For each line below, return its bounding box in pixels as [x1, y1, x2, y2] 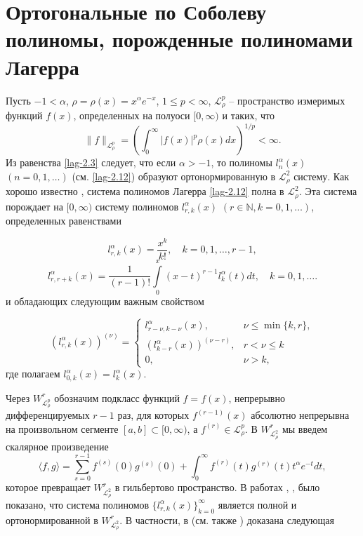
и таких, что [222, 107, 275, 122]
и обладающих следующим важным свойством [6, 293, 204, 308]
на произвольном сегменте [6, 421, 119, 436]
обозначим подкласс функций [54, 390, 180, 405]
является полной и [218, 497, 297, 511]
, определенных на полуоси [73, 107, 190, 122]
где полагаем [6, 366, 60, 381]
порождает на [6, 199, 63, 213]
